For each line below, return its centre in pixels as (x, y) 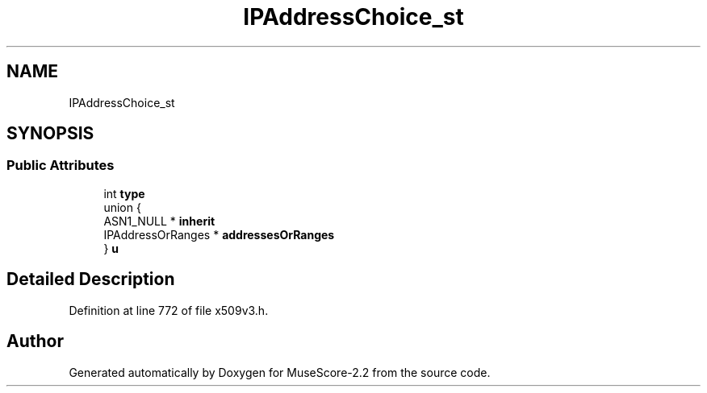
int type (124, 193)
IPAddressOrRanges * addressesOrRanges (219, 234)
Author (35, 341)
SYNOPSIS (50, 134)
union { (122, 207)
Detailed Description (91, 279)
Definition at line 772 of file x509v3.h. (169, 310)
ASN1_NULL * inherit (159, 221)
